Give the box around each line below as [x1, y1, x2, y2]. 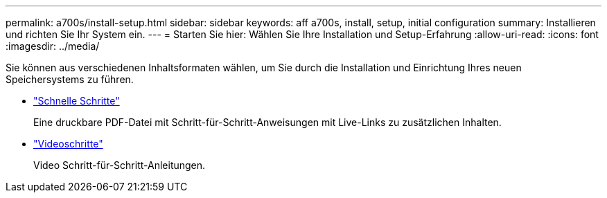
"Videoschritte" [33, 138, 103, 150]
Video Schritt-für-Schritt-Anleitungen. [33, 159, 206, 171]
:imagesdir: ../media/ [6, 40, 100, 52]
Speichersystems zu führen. [6, 73, 134, 85]
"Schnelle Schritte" [33, 95, 120, 107]
